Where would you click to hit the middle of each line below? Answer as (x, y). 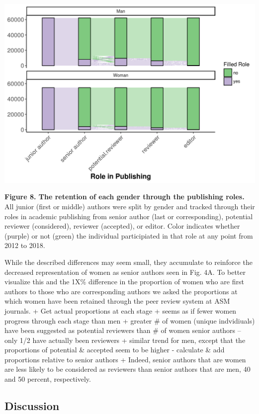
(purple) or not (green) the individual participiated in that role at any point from (129, 235)
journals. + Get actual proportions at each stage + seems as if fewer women (121, 310)
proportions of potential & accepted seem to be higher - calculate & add (115, 350)
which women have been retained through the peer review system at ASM (117, 301)
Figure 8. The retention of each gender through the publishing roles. (125, 197)
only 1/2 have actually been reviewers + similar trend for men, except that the (125, 340)
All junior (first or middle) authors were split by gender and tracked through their (130, 206)
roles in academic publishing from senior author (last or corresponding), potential (129, 216)
